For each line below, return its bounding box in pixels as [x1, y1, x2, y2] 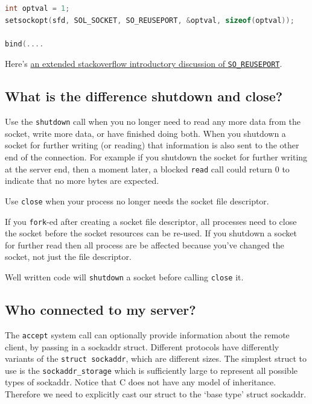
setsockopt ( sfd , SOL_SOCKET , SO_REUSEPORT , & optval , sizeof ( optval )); [5, 16, 294, 25]
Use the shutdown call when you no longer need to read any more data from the [5, 115, 301, 128]
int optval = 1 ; [5, 4, 70, 13]
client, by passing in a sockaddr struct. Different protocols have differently [5, 340, 279, 353]
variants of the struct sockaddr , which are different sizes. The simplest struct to [5, 352, 307, 365]
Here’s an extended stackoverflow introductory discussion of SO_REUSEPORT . [5, 57, 282, 70]
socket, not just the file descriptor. [5, 250, 132, 263]
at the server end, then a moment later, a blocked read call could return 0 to [5, 162, 290, 175]
